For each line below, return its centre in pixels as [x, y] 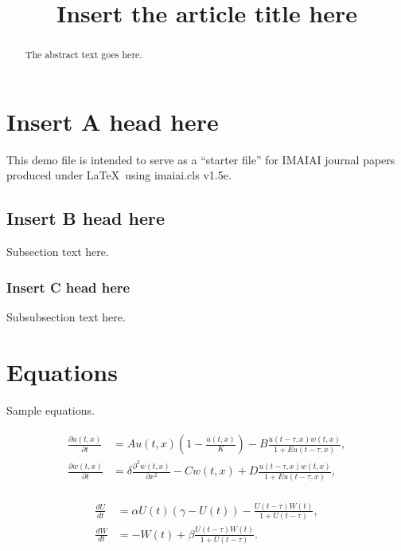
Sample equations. [51, 409]
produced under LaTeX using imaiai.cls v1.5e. [119, 175]
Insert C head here [68, 287]
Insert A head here [113, 121]
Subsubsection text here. [66, 316]
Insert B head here [86, 218]
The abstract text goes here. [84, 55]
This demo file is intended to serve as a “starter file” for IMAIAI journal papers [201, 159]
